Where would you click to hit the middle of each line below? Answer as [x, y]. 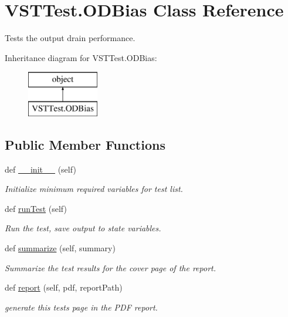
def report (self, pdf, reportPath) [64, 287]
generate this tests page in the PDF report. [81, 307]
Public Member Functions [85, 144]
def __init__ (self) [40, 169]
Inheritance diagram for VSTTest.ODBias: [81, 57]
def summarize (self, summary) [60, 248]
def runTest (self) [36, 208]
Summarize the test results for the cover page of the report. [110, 267]
